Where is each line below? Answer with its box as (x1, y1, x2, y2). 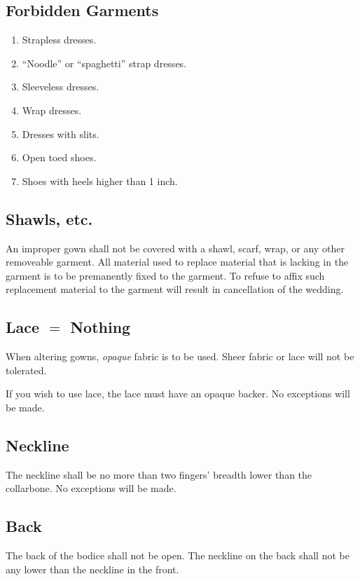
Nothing (70, 316, 131, 338)
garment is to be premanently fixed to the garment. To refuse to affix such (6, 268, 325, 282)
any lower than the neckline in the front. (6, 561, 179, 576)
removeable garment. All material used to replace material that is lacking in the (6, 254, 349, 269)
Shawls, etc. (6, 207, 93, 229)
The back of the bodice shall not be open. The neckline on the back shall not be (6, 548, 349, 563)
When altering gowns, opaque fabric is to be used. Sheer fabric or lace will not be (6, 349, 354, 364)
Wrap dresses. (22, 102, 82, 117)
